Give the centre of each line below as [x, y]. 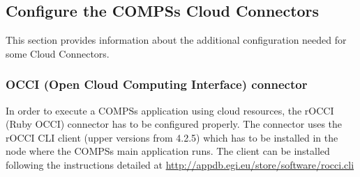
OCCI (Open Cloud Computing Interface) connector [157, 84]
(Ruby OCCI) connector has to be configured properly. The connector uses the [174, 124]
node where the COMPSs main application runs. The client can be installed [168, 151]
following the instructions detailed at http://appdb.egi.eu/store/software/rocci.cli [180, 164]
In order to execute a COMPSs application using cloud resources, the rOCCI [170, 110]
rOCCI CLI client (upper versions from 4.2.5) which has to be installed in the [172, 137]
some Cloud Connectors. [58, 53]
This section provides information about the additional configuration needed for [176, 40]
